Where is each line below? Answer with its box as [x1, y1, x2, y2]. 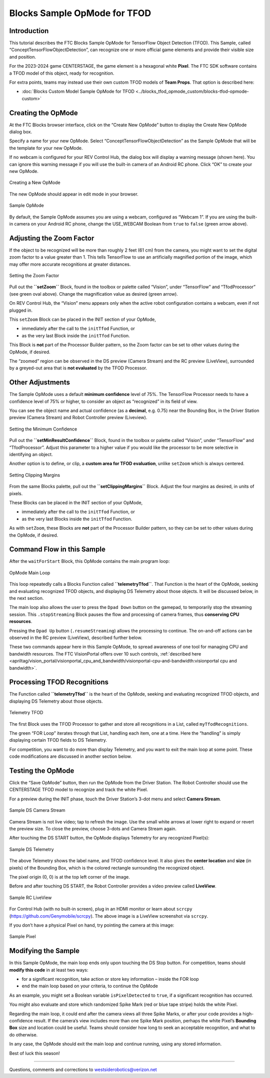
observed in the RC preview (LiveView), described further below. [9, 634, 142, 640]
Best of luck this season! [9, 1050, 60, 1056]
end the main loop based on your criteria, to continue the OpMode [21, 983, 158, 989]
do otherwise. [9, 1031, 38, 1037]
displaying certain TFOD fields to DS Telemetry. [9, 737, 107, 743]
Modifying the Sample [9, 947, 80, 955]
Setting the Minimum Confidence [9, 426, 77, 432]
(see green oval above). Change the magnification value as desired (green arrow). [9, 291, 178, 297]
